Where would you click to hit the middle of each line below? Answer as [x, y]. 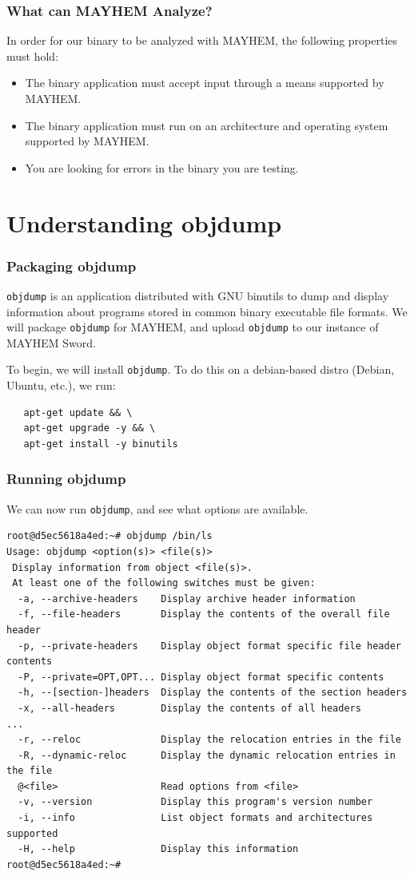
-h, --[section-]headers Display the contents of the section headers [213, 693]
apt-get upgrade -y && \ [90, 428]
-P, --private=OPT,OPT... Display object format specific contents [201, 677]
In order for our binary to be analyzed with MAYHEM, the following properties [202, 40]
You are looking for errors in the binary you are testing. [162, 167]
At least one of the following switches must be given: [164, 583]
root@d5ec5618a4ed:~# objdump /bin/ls [109, 536]
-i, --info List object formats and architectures [195, 818]
